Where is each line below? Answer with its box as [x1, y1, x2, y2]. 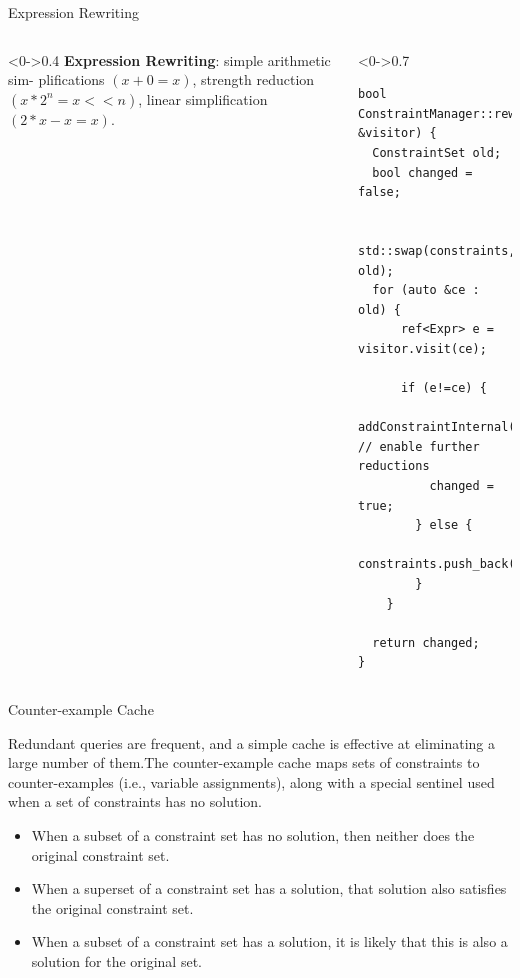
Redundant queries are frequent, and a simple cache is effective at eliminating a [8, 732, 496, 753]
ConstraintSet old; [372, 145, 502, 160]
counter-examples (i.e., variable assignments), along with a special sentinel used [8, 771, 495, 792]
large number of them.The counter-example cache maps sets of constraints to [8, 752, 480, 773]
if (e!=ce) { [400, 381, 487, 396]
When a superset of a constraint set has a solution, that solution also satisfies [31, 878, 507, 899]
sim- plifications [8, 69, 105, 90]
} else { [415, 518, 473, 533]
